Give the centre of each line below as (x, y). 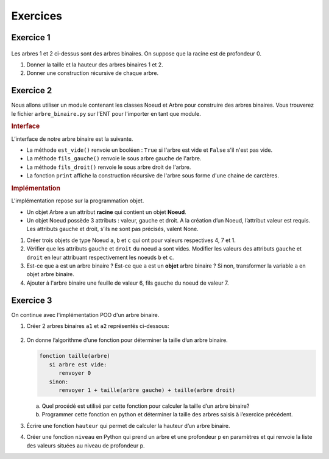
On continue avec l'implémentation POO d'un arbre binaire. (85, 315)
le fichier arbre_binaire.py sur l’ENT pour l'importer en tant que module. (106, 113)
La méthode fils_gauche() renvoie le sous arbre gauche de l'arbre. (114, 158)
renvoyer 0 (75, 373)
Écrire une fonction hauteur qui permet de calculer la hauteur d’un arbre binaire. (129, 425)
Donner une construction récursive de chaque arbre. (92, 73)
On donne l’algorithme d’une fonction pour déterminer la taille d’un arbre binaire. (127, 340)
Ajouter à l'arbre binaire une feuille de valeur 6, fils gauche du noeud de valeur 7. (128, 283)
